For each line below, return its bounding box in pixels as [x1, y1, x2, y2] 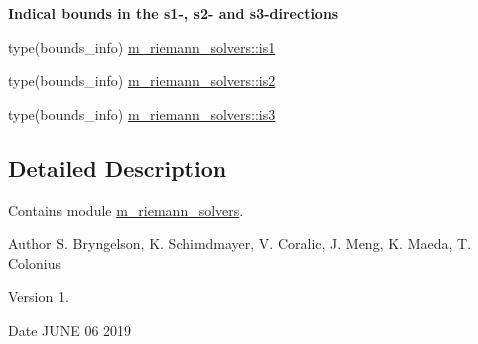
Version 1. [8, 286, 69, 307]
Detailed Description [8, 152, 227, 183]
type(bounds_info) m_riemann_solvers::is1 [8, 36, 276, 57]
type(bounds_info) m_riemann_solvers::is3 [8, 103, 276, 124]
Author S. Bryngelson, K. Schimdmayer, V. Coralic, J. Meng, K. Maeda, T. [8, 233, 472, 254]
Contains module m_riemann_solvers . [8, 199, 244, 220]
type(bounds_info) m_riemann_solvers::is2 [8, 70, 276, 91]
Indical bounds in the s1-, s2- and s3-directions [8, 3, 339, 23]
